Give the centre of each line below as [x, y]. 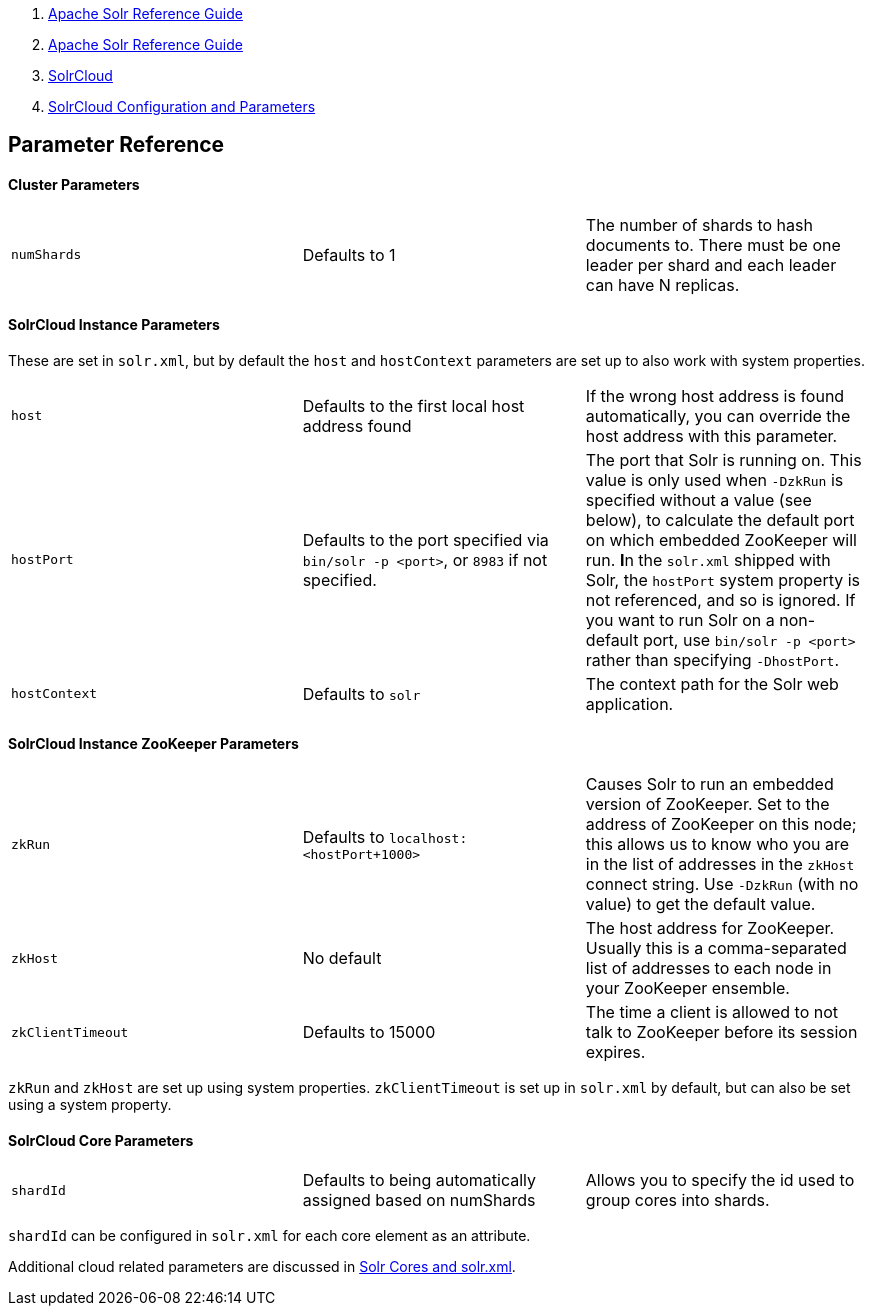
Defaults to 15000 [369, 1032]
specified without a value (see [698, 499]
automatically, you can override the [718, 415]
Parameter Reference [116, 145]
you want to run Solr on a [680, 619]
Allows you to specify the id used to [720, 1180]
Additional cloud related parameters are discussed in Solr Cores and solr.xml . [262, 1267]
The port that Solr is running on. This [723, 459]
